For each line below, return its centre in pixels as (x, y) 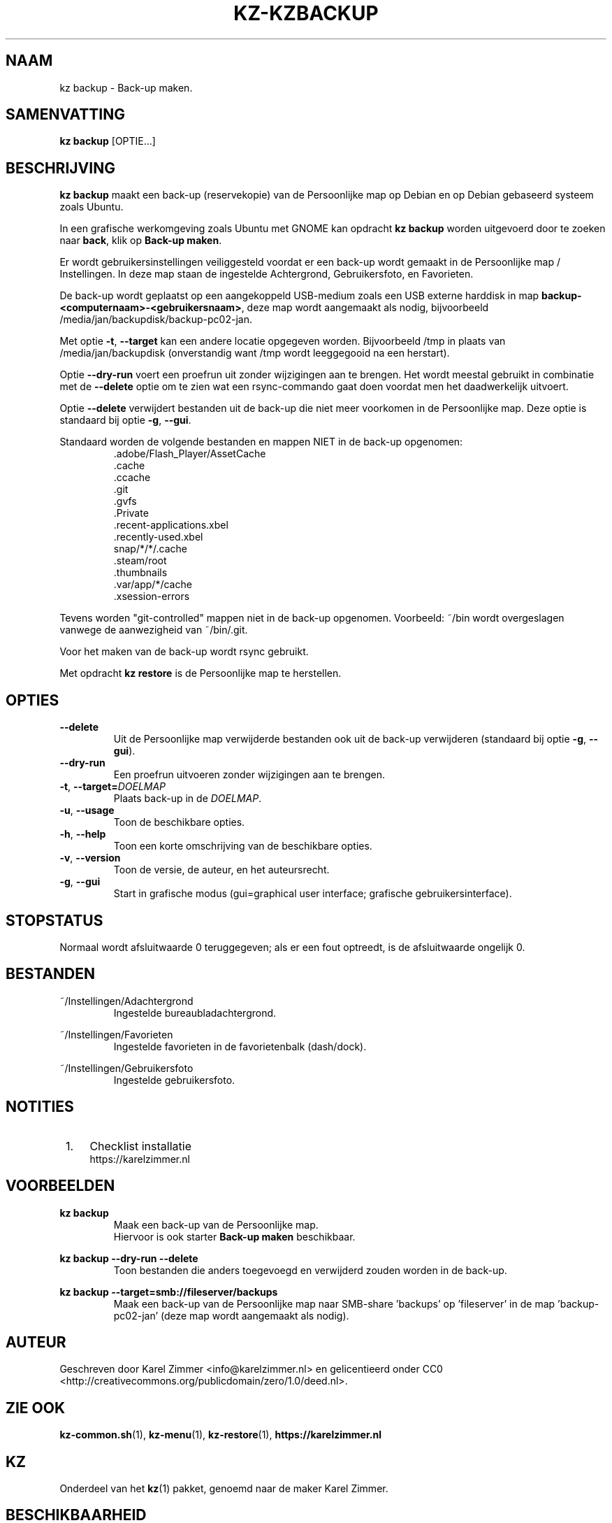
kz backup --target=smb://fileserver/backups (169, 1292)
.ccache (132, 478)
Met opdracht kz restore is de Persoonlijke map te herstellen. (201, 673)
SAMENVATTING (65, 115)
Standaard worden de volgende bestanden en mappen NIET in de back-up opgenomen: (261, 442)
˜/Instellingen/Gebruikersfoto (126, 1068)
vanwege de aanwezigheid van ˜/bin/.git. (154, 630)
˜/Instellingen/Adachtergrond (126, 1001)
